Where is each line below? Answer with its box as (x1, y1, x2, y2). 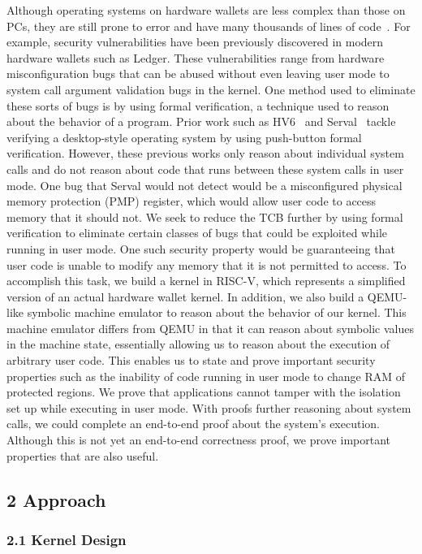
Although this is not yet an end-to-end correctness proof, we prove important (6, 431, 391, 448)
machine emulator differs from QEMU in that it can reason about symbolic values (6, 319, 414, 336)
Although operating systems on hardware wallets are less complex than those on (6, 2, 406, 18)
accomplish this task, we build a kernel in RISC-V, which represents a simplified (6, 272, 406, 289)
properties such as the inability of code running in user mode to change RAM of (6, 367, 406, 384)
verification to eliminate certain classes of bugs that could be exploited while (6, 224, 387, 241)
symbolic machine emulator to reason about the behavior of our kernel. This (27, 304, 407, 321)
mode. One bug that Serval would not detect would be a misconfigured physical (6, 176, 403, 193)
